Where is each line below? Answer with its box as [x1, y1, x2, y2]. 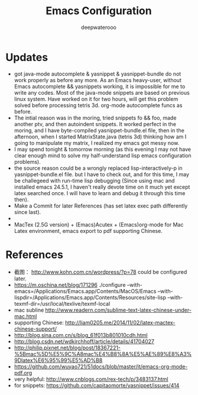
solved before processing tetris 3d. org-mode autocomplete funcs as [14, 102, 183, 109]
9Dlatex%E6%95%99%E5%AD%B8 [14, 357, 103, 364]
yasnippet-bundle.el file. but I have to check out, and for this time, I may [14, 170, 190, 178]
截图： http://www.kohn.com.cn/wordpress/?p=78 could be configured [14, 268, 187, 276]
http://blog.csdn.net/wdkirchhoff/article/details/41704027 [14, 338, 155, 345]
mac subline [14, 306, 44, 313]
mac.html [14, 312, 37, 320]
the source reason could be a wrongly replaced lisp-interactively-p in [14, 164, 183, 171]
